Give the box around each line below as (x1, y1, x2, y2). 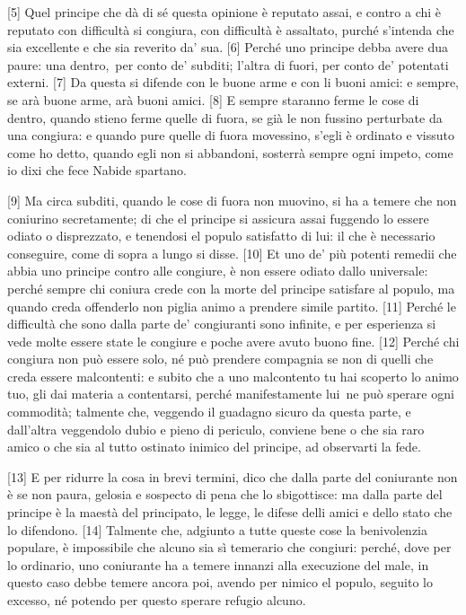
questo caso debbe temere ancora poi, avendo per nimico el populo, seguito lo (7, 573, 433, 592)
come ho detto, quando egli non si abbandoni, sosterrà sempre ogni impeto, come (7, 143, 453, 162)
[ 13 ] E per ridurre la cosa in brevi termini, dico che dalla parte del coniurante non (7, 467, 458, 486)
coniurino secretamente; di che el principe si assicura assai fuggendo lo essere (7, 208, 429, 227)
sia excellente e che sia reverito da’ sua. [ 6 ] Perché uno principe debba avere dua (7, 38, 448, 57)
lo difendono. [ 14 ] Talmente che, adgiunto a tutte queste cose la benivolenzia (7, 520, 428, 539)
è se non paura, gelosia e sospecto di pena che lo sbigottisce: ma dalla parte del (7, 485, 443, 504)
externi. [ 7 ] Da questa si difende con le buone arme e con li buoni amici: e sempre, (7, 73, 459, 92)
